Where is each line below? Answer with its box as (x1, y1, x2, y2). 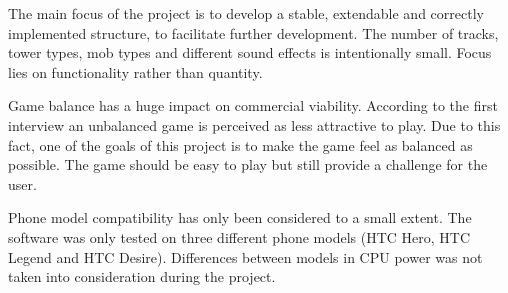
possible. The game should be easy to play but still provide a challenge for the (8, 154, 488, 175)
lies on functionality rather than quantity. (8, 61, 263, 82)
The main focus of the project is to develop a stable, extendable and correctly (8, 3, 484, 23)
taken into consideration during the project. (8, 266, 276, 287)
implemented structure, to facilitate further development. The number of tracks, (8, 22, 499, 43)
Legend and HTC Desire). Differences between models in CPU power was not (8, 246, 483, 267)
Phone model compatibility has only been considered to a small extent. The (8, 207, 472, 228)
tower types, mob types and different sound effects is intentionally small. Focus (8, 42, 492, 63)
